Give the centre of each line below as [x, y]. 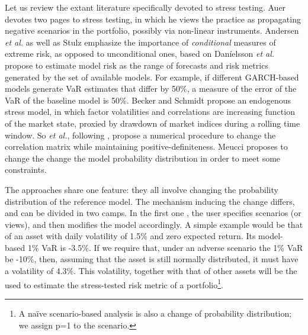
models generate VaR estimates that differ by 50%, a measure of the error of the [151, 88]
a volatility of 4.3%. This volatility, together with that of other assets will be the [151, 271]
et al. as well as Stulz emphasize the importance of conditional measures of [140, 42]
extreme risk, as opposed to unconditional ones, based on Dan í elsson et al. [140, 54]
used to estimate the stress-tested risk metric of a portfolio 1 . [114, 284]
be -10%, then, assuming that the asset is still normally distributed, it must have [152, 259]
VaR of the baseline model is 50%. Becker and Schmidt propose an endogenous [148, 100]
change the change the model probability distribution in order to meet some [143, 158]
